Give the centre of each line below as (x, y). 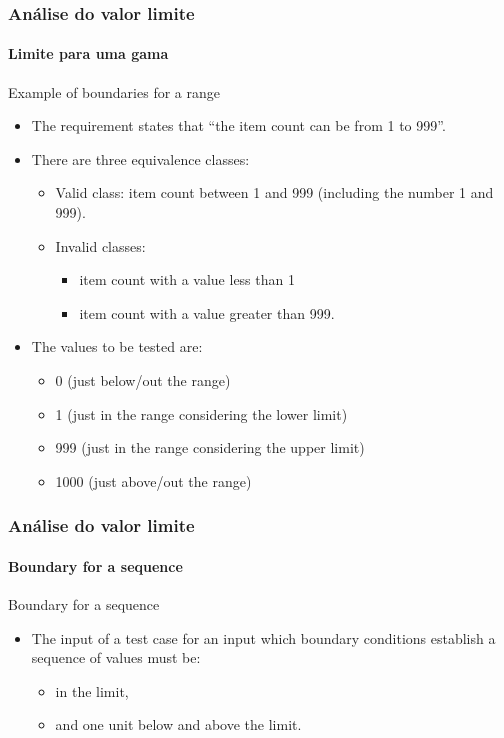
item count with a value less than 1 (187, 279)
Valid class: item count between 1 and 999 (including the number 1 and (274, 192)
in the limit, (92, 690)
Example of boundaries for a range (114, 91)
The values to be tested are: (117, 346)
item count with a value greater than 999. (207, 312)
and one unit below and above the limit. (178, 724)
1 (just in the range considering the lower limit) (201, 413)
